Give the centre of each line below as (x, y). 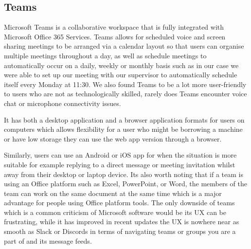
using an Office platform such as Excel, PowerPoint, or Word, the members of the (126, 184)
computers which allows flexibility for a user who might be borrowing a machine (123, 129)
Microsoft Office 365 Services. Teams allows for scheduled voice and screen (115, 36)
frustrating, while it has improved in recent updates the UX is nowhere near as (122, 222)
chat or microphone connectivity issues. (63, 103)
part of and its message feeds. (48, 240)
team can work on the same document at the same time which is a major (113, 193)
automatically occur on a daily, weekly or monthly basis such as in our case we (121, 65)
